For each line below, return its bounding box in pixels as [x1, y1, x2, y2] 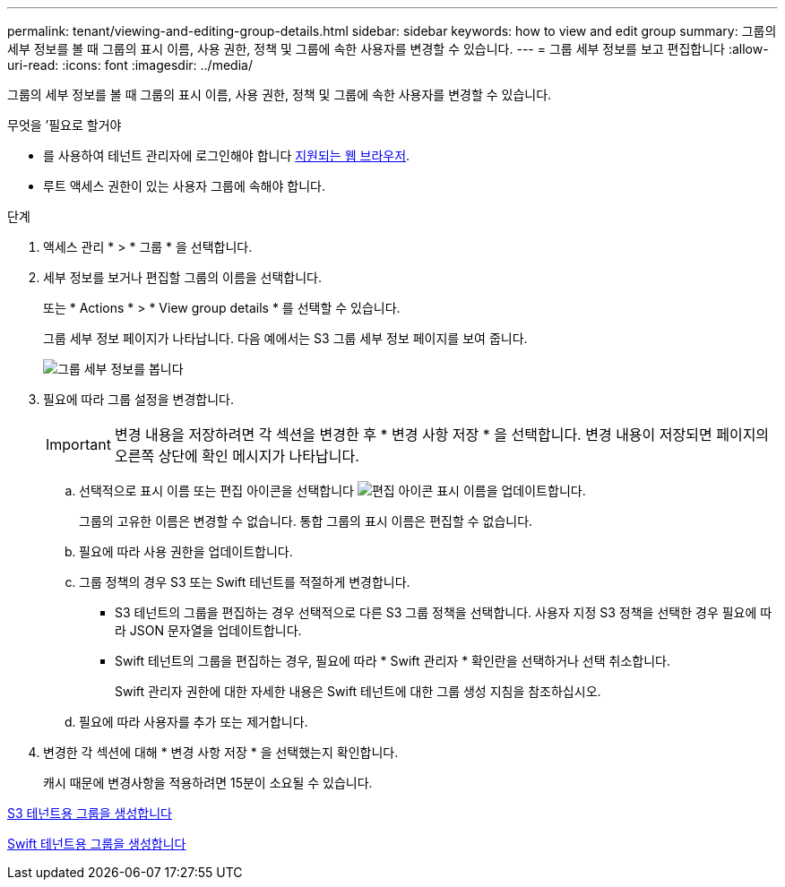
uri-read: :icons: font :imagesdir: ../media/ [7, 57, 253, 73]
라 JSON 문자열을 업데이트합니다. [115, 623, 302, 638]
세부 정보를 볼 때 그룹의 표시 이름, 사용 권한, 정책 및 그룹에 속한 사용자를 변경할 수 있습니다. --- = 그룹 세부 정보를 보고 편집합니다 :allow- [7, 41, 769, 56]
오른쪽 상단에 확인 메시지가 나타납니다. [114, 447, 359, 465]
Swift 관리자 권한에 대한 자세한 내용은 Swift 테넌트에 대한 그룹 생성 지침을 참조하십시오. [115, 684, 601, 699]
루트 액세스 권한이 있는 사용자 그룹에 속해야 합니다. [43, 178, 325, 194]
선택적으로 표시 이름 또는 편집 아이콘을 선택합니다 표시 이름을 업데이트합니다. [79, 483, 586, 498]
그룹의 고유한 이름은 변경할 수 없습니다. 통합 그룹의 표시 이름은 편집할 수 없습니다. [79, 513, 533, 529]
